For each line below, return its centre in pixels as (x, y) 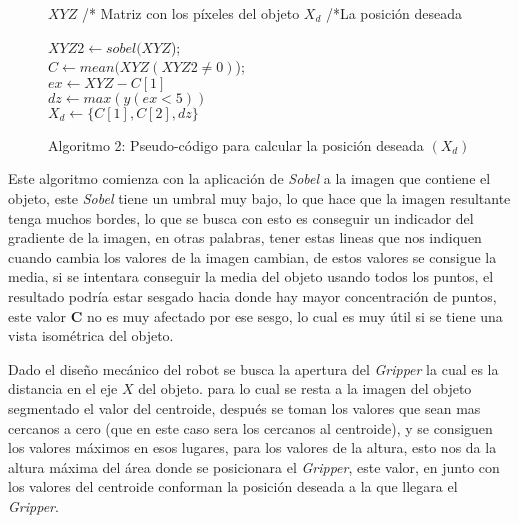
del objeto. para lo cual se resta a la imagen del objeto (305, 388)
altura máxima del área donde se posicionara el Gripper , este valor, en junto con (254, 466)
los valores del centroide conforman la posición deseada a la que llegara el (233, 486)
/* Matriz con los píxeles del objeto (190, 13)
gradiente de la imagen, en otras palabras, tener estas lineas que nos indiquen (245, 237)
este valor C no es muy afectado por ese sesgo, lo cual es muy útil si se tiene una (255, 315)
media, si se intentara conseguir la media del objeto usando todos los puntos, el (251, 276)
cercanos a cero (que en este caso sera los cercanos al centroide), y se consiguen (250, 427)
